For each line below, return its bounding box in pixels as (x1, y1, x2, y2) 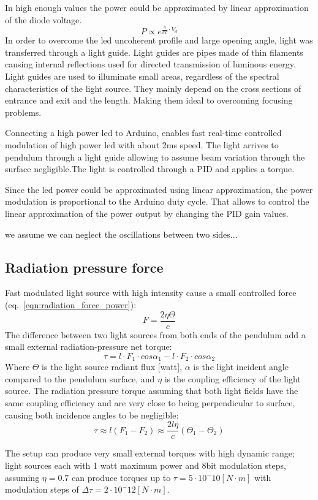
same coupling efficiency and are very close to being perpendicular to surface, (5, 396, 295, 409)
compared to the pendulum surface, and (5, 372, 155, 385)
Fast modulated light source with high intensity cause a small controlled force (5, 286, 297, 299)
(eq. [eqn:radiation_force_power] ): (5, 298, 137, 311)
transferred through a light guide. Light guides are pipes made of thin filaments (5, 45, 303, 58)
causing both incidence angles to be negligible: (5, 408, 179, 421)
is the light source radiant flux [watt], (42, 360, 183, 373)
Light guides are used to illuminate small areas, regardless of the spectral (5, 70, 279, 83)
